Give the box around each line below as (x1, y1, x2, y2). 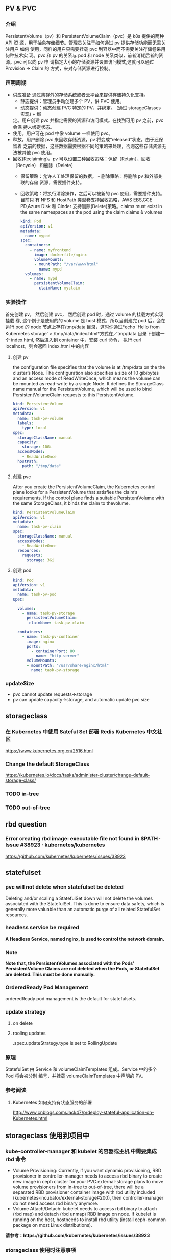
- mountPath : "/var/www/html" (34, 261, 99, 267)
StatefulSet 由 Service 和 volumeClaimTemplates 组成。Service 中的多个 (5, 1066, 157, 1072)
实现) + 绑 (20, 111, 41, 117)
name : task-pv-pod (17, 592, 57, 597)
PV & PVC (5, 4, 37, 13)
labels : (17, 420, 34, 426)
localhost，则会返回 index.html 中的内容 (5, 343, 89, 349)
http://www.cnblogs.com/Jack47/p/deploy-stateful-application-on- (12, 1109, 154, 1116)
